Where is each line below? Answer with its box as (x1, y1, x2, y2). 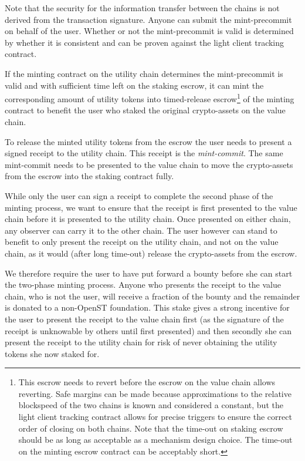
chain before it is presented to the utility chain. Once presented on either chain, (5, 213, 291, 225)
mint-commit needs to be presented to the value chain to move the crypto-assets (5, 158, 293, 170)
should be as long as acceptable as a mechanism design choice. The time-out (18, 433, 293, 446)
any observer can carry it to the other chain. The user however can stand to (5, 224, 277, 236)
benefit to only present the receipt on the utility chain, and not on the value (5, 235, 279, 248)
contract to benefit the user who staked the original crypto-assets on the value (5, 104, 286, 116)
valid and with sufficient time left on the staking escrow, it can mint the (5, 79, 264, 91)
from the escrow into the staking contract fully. (5, 170, 174, 182)
